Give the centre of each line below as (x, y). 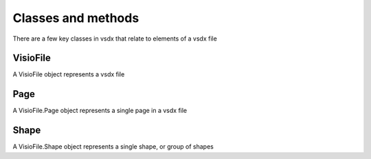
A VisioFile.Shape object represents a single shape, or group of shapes (113, 147)
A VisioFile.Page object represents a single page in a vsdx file (100, 111)
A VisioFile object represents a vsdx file (69, 74)
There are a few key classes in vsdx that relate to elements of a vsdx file (115, 39)
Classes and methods (76, 18)
